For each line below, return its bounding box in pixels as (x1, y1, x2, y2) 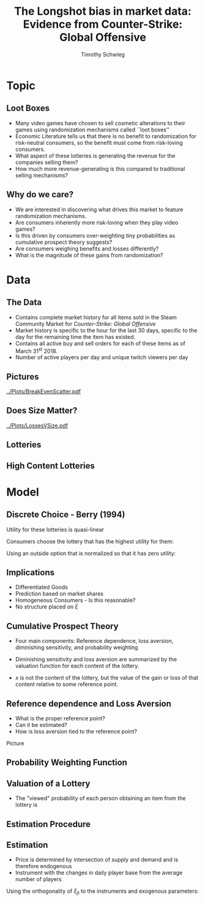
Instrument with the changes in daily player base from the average (15, 869, 183, 876)
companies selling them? (15, 158, 78, 166)
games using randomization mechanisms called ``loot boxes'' (15, 126, 170, 133)
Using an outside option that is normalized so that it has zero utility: (6, 550, 176, 557)
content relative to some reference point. (15, 680, 118, 688)
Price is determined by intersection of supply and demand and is (15, 856, 179, 863)
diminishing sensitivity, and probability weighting (15, 643, 138, 651)
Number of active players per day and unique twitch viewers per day (15, 354, 188, 361)
